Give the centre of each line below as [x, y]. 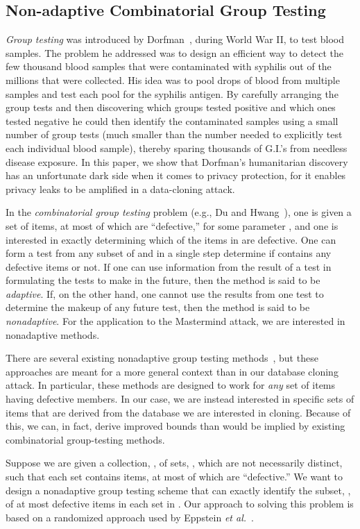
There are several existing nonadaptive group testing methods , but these [162, 358]
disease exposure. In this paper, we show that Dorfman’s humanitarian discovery [177, 161]
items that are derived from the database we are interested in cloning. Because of [178, 412]
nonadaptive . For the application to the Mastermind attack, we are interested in [175, 321]
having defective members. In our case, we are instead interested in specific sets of [180, 399]
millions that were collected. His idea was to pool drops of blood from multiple [173, 79]
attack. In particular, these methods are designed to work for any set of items [171, 385]
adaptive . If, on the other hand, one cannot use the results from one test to [165, 293]
